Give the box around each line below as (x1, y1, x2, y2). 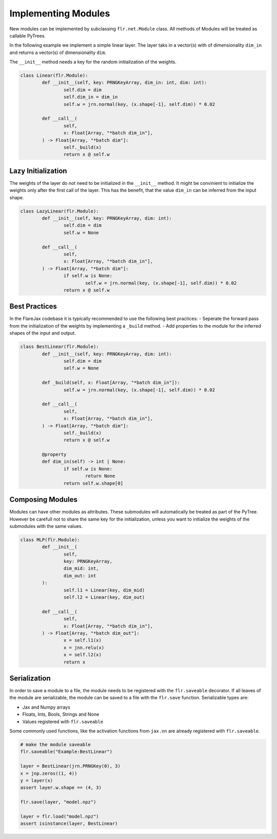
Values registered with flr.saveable (22, 718, 104, 724)
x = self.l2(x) (63, 652, 102, 658)
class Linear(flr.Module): (20, 72, 88, 79)
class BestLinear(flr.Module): (20, 344, 100, 350)
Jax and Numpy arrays (22, 704, 70, 710)
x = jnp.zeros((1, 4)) (20, 770, 77, 776)
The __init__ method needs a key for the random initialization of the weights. (9, 59, 177, 65)
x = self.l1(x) (63, 637, 102, 643)
